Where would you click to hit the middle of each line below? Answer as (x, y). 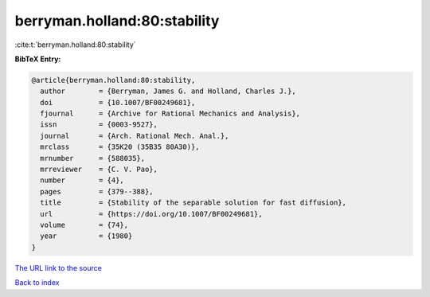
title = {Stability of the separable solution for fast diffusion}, (193, 203)
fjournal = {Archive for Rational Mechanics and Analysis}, (170, 114)
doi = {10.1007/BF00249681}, (118, 102)
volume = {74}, (84, 225)
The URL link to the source (59, 268)
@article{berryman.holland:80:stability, (113, 80)
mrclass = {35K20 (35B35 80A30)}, (120, 147)
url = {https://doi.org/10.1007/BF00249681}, (151, 214)
